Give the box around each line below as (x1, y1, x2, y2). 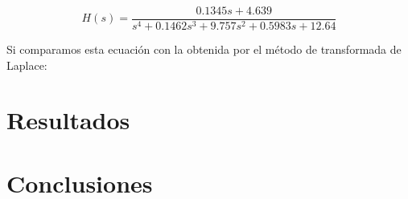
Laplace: (6, 56, 47, 73)
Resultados (6, 104, 130, 136)
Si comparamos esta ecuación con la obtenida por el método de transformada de (6, 41, 402, 58)
